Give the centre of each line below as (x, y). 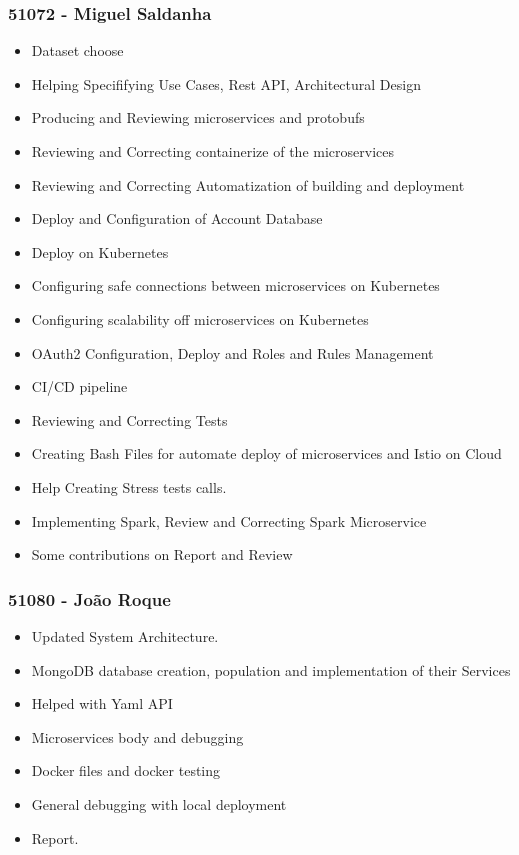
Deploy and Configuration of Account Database (177, 218)
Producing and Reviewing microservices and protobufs (198, 117)
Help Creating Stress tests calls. (129, 486)
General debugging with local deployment (159, 803)
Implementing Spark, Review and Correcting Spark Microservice (229, 520)
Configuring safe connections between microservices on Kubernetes (235, 285)
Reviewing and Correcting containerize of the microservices (212, 151)
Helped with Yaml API (102, 703)
